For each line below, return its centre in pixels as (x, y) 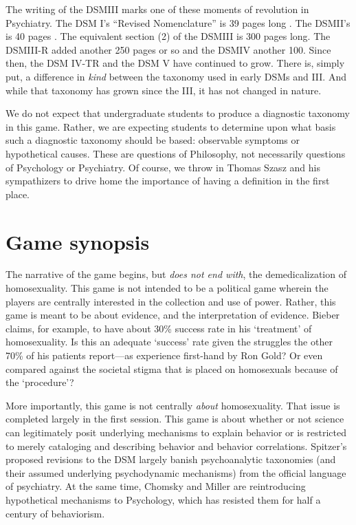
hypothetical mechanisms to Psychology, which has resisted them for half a (163, 499)
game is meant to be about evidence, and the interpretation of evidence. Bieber (173, 315)
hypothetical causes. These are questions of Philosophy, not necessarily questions (176, 153)
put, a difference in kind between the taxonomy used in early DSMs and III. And (176, 76)
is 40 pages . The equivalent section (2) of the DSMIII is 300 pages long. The (168, 36)
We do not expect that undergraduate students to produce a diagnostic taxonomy (178, 113)
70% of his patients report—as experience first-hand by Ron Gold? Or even (164, 355)
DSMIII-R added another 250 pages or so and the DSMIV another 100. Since (168, 49)
